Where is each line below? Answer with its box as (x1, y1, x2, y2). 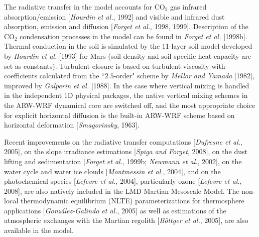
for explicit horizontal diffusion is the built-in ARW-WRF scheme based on (4, 109, 235, 120)
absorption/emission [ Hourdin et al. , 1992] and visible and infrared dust (4, 11, 225, 22)
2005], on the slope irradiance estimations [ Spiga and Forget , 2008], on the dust (4, 146, 247, 157)
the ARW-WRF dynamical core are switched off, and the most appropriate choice (4, 99, 255, 110)
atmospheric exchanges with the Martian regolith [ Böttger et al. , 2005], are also (4, 215, 248, 225)
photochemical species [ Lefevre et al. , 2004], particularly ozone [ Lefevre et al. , (4, 176, 242, 186)
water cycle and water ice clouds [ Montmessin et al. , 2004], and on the (4, 166, 221, 176)
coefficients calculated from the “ (4, 70, 105, 81)
